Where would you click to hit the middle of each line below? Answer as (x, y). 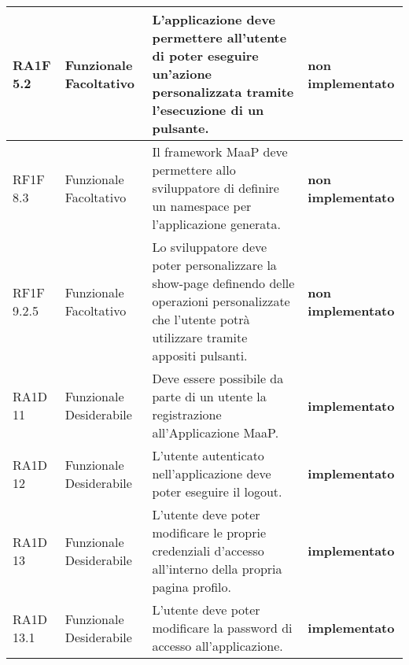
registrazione (187, 414)
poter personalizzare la (214, 265)
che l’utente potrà (201, 319)
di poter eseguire (205, 55)
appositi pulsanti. (200, 355)
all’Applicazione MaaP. (216, 432)
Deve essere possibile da (218, 378)
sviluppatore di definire (216, 188)
